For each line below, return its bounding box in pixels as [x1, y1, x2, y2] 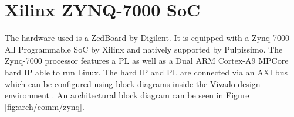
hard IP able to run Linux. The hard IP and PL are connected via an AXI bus [5, 66, 288, 78]
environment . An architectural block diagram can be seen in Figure [5, 89, 249, 101]
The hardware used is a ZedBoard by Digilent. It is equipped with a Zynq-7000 [5, 32, 289, 44]
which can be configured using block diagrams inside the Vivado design [5, 77, 261, 90]
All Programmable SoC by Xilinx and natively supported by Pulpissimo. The [5, 43, 283, 55]
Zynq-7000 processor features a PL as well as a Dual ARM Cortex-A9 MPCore [5, 54, 289, 67]
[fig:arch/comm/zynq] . [5, 100, 85, 112]
